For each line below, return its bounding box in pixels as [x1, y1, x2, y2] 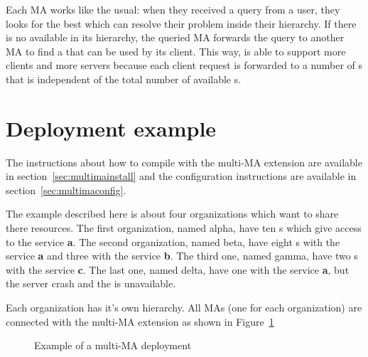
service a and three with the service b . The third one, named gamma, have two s [6, 248, 358, 263]
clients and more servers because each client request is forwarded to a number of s [6, 58, 363, 73]
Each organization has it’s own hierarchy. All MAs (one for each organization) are [6, 300, 362, 315]
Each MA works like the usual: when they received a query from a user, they [6, 2, 340, 16]
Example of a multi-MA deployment [34, 338, 192, 353]
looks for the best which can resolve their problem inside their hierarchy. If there [6, 16, 357, 31]
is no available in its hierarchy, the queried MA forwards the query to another [6, 30, 345, 45]
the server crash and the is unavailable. [6, 276, 176, 291]
